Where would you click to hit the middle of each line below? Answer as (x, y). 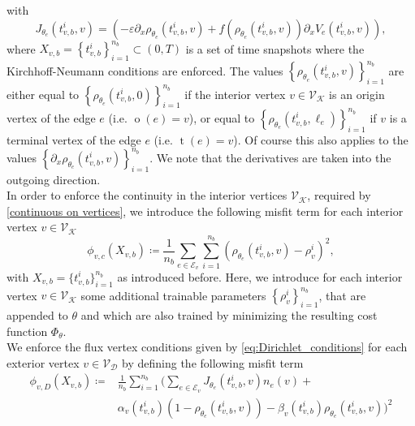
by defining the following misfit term (213, 362)
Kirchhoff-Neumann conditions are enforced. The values (145, 70)
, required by (339, 195)
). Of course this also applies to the (321, 139)
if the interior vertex (235, 94)
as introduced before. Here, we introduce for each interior (260, 276)
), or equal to (222, 117)
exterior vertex (43, 362)
